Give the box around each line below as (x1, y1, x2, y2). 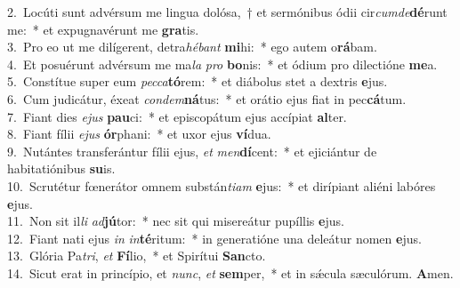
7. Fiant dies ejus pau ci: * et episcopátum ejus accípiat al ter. (7, 107, 347, 125)
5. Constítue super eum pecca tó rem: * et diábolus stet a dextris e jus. (7, 72, 388, 91)
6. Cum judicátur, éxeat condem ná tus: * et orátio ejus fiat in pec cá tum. (7, 89, 407, 108)
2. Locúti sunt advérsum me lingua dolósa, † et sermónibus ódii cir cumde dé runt (7, 3, 448, 20)
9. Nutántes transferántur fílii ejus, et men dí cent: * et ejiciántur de (7, 141, 377, 160)
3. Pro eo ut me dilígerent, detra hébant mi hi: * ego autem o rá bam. (7, 37, 377, 56)
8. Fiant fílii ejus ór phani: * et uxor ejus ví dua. (7, 124, 271, 143)
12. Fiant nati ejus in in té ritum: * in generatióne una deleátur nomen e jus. (7, 228, 422, 247)
